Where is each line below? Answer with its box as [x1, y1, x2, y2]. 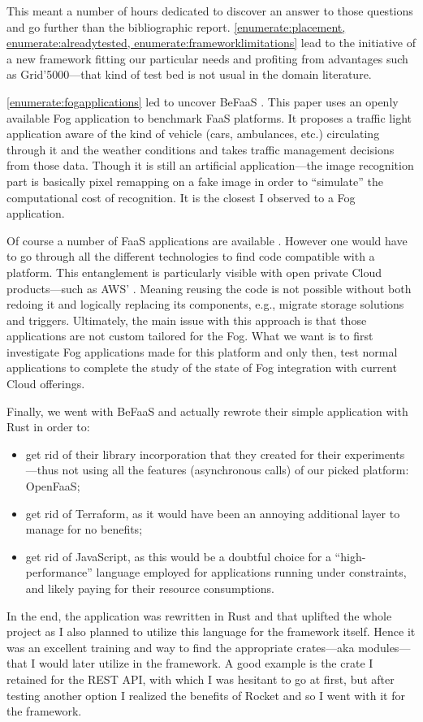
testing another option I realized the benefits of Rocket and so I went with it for [6, 686, 405, 703]
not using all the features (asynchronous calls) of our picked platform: [62, 461, 409, 478]
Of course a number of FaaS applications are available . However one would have [6, 231, 408, 249]
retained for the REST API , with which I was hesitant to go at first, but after [6, 670, 395, 687]
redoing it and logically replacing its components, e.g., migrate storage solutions [6, 296, 404, 313]
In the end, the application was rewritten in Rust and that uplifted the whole [6, 607, 392, 624]
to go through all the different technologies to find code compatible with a [6, 248, 375, 265]
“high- [335, 547, 366, 564]
